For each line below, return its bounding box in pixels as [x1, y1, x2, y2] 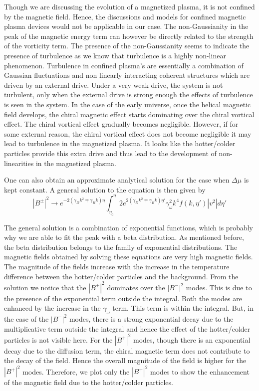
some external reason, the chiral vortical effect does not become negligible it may [4, 128, 252, 139]
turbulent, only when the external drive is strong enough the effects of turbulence [4, 89, 253, 100]
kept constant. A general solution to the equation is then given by [4, 184, 206, 195]
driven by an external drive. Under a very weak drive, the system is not [4, 79, 223, 90]
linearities [4, 158, 34, 168]
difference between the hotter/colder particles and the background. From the [4, 271, 239, 281]
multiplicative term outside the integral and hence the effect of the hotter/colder [4, 323, 251, 334]
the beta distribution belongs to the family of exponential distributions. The [4, 241, 238, 252]
